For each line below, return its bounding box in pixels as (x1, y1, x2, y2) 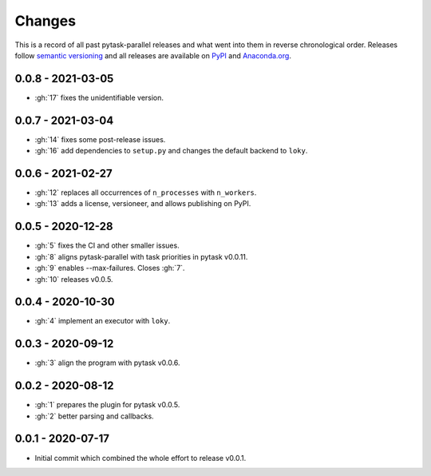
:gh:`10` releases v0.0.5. (34, 274, 113, 284)
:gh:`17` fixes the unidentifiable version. (34, 93, 164, 102)
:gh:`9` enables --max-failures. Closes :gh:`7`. (34, 264, 185, 273)
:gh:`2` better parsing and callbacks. (34, 411, 155, 421)
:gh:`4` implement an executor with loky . (34, 316, 171, 326)
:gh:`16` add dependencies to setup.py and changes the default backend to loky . (34, 146, 308, 156)
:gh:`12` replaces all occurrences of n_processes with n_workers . (34, 188, 257, 197)
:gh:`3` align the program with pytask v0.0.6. (34, 358, 180, 367)
